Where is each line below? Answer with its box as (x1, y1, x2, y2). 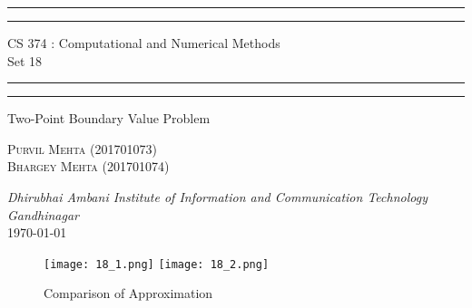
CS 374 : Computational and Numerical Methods (7, 34, 280, 52)
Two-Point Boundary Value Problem (7, 109, 211, 128)
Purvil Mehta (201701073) (7, 139, 157, 158)
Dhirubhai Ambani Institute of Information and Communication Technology (7, 187, 428, 206)
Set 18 (7, 51, 43, 70)
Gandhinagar (7, 205, 79, 224)
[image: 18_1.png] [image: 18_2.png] (44, 257, 270, 271)
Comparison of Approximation (44, 284, 213, 303)
